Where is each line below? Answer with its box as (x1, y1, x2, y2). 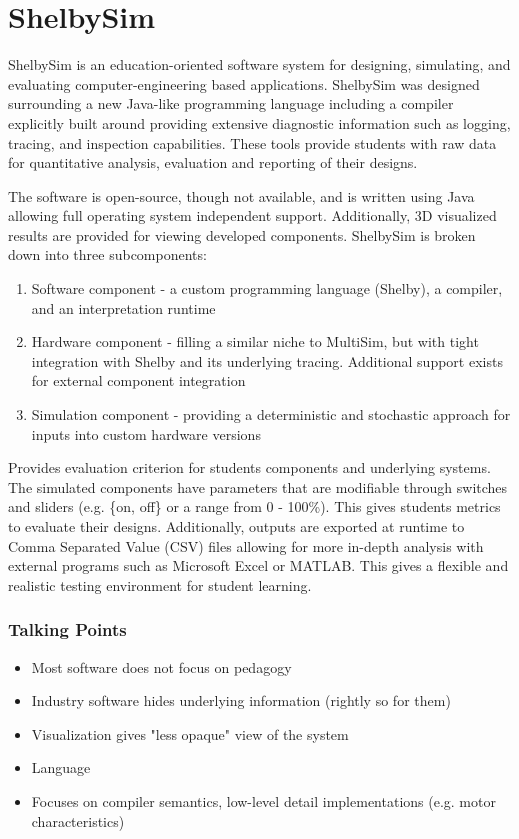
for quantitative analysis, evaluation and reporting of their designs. (8, 152, 418, 173)
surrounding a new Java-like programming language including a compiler (8, 93, 454, 114)
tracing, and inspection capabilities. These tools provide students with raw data (8, 132, 497, 153)
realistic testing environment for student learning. (8, 574, 312, 595)
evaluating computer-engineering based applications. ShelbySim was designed (8, 73, 480, 94)
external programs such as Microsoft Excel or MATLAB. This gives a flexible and (8, 555, 509, 576)
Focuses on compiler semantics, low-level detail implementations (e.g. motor (31, 790, 496, 811)
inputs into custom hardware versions (31, 423, 261, 444)
